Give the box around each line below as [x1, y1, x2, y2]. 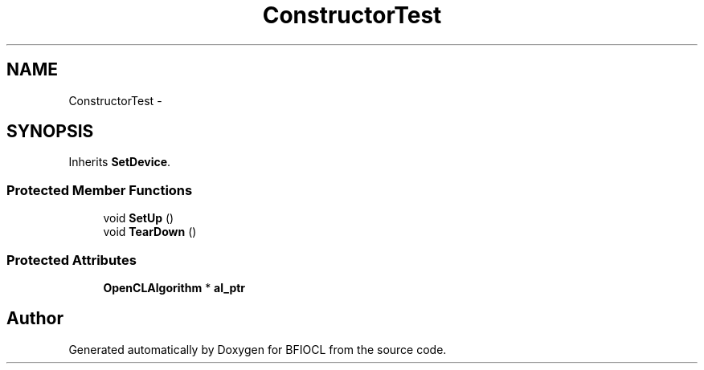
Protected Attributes [6, 251, 137, 268]
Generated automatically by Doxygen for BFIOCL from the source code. [68, 342, 447, 356]
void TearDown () [103, 225, 197, 239]
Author [6, 308, 63, 329]
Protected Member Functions [6, 181, 193, 198]
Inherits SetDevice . [68, 155, 171, 169]
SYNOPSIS [6, 121, 94, 142]
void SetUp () [103, 211, 174, 226]
